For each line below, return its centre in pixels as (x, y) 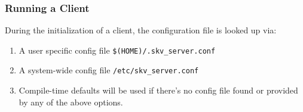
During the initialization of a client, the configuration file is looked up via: (141, 30)
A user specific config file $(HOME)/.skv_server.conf (117, 50)
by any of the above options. (71, 102)
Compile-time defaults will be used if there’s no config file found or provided (158, 90)
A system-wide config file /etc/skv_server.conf (109, 70)
